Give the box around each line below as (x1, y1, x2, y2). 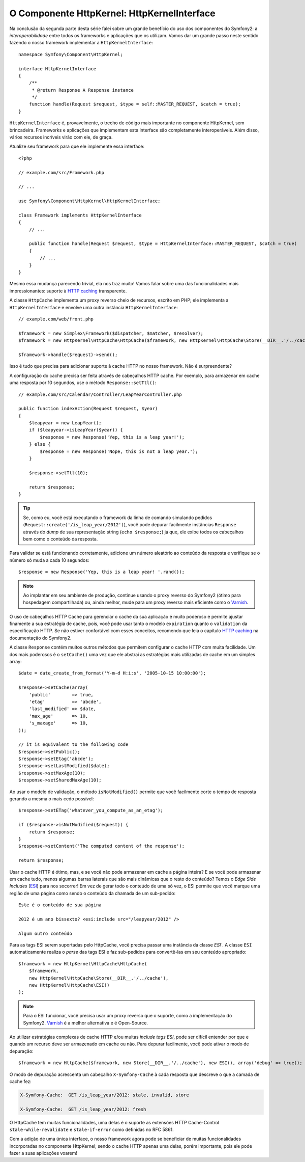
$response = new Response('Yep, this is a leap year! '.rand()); (18, 569, 185, 575)
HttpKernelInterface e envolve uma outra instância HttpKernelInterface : (9, 304, 178, 310)
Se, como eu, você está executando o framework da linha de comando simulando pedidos (23, 515, 212, 521)
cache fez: (9, 1078, 32, 1085)
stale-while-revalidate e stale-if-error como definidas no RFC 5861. (9, 1126, 174, 1133)
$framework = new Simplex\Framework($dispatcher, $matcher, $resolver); (18, 330, 203, 336)
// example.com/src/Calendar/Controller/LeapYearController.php (18, 391, 182, 397)
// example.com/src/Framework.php (18, 170, 104, 175)
